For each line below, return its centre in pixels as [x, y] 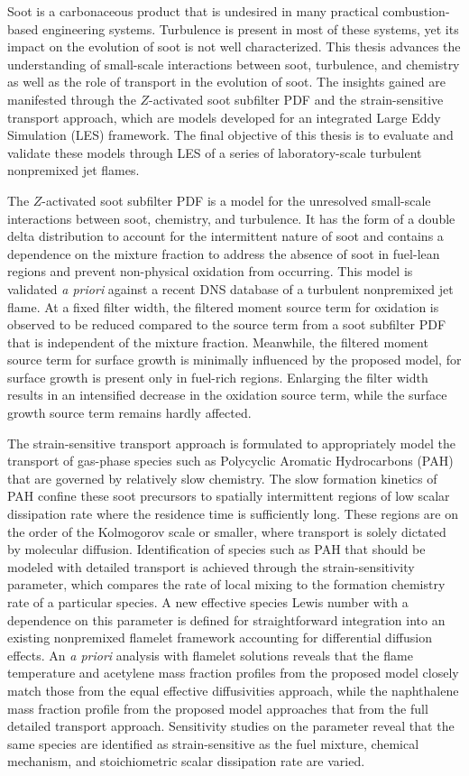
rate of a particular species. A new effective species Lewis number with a [208, 602]
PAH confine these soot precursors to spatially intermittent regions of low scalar [229, 496]
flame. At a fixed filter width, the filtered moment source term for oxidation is [223, 306]
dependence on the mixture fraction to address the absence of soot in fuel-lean [224, 253]
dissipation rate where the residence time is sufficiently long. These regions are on [233, 514]
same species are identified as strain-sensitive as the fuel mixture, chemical [213, 743]
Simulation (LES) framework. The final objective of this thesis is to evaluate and [230, 135]
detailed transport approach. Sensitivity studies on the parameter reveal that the [231, 726]
